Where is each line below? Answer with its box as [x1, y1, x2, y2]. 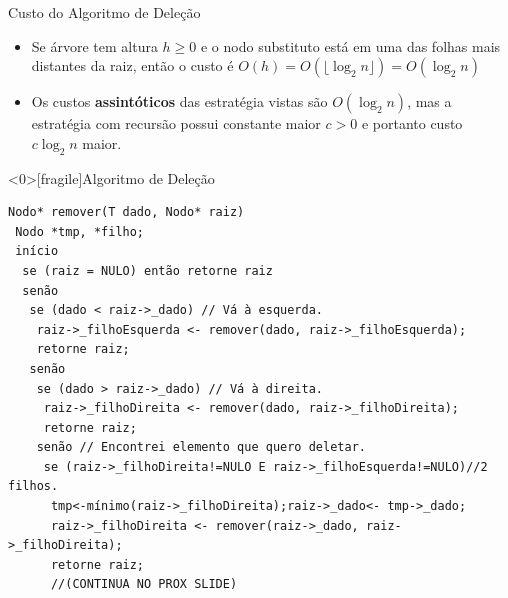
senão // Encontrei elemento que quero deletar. [36, 440, 366, 455]
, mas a [407, 91, 452, 112]
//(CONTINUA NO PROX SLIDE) [50, 577, 238, 592]
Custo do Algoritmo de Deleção [8, 2, 201, 22]
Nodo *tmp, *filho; [15, 224, 145, 239]
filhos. [8, 479, 59, 494]
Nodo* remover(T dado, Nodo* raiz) [8, 205, 245, 220]
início [15, 244, 59, 259]
